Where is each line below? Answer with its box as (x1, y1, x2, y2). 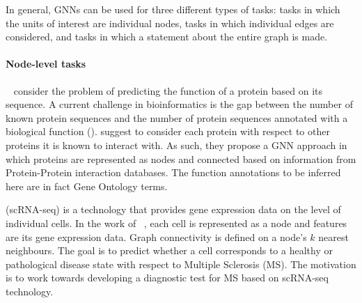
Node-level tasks (6, 56, 86, 71)
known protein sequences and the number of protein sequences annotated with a (6, 110, 348, 125)
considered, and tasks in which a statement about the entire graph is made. (6, 29, 328, 44)
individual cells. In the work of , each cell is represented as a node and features (6, 215, 347, 230)
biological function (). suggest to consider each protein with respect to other (6, 124, 330, 139)
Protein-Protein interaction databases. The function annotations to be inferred (6, 165, 341, 180)
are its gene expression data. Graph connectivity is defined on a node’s (6, 229, 307, 244)
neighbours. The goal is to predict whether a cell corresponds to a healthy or (6, 243, 333, 258)
